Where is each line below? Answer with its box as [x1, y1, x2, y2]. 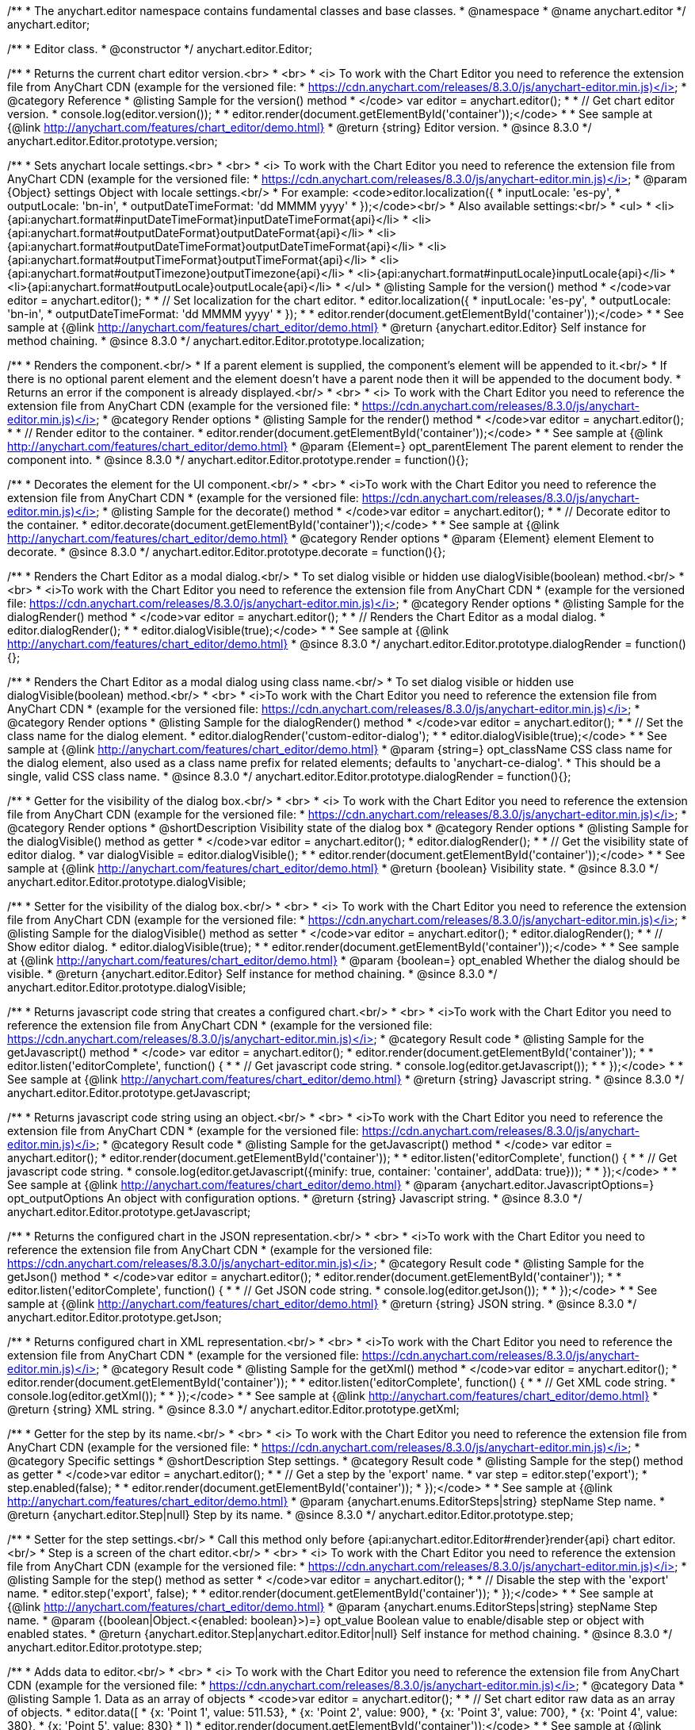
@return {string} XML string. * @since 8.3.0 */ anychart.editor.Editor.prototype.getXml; [7, 1402, 460, 1416]
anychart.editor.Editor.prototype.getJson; [7, 1310, 222, 1324]
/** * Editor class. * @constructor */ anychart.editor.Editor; [7, 42, 312, 56]
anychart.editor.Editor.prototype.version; [7, 134, 218, 148]
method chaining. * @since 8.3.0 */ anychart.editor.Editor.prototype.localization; [7, 334, 425, 347]
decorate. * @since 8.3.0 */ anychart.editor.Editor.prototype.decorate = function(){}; [7, 545, 446, 558]
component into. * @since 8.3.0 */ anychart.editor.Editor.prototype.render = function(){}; [7, 453, 469, 466]
